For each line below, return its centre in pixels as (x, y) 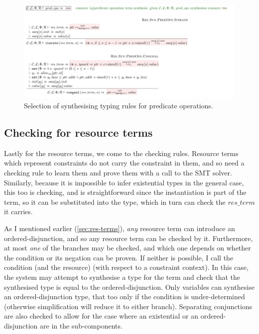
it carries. (18, 211)
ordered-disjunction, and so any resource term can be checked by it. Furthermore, (129, 238)
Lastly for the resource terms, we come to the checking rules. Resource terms (121, 153)
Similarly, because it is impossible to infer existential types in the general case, (124, 182)
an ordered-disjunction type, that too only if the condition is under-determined (125, 296)
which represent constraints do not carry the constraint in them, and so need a (124, 163)
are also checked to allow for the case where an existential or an (101, 316)
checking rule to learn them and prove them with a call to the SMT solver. (118, 173)
